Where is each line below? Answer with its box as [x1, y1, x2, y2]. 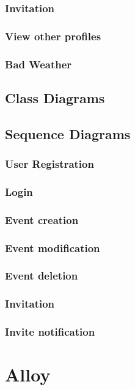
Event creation [5, 212, 79, 227]
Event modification [5, 240, 100, 255]
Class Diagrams [5, 88, 105, 107]
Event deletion [5, 268, 78, 283]
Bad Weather [5, 56, 72, 71]
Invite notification [5, 324, 95, 339]
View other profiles [5, 28, 101, 43]
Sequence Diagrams [5, 124, 131, 143]
